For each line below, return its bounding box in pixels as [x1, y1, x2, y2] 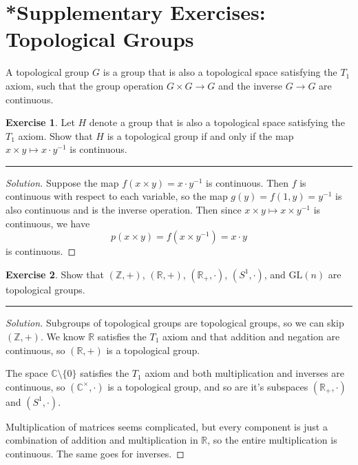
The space [6, 366, 48, 380]
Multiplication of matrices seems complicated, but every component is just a [6, 419, 328, 433]
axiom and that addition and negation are [162, 329, 340, 344]
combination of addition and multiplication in [6, 433, 198, 447]
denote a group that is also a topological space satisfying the [89, 115, 345, 130]
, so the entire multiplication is [207, 433, 337, 447]
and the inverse [218, 78, 282, 92]
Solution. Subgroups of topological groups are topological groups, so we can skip [6, 316, 344, 330]
